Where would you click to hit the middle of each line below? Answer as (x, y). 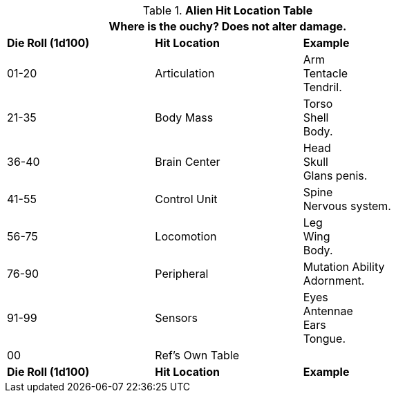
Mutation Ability (344, 267)
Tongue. (324, 339)
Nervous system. (347, 206)
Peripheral (182, 274)
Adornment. (334, 281)
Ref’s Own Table (197, 355)
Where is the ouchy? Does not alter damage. (228, 26)
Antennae (328, 311)
